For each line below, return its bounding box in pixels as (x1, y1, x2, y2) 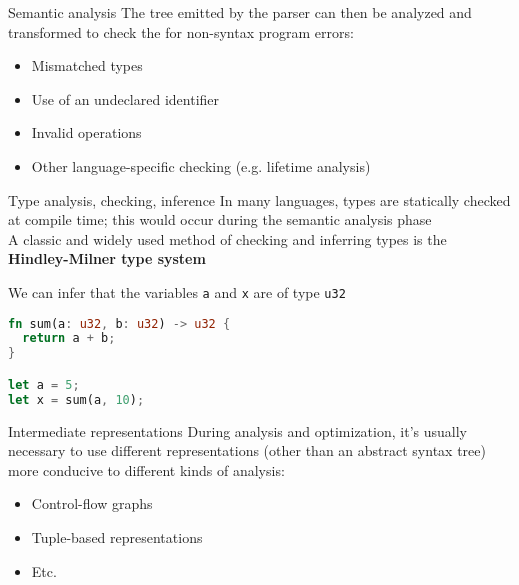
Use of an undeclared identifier (31, 88, 220, 109)
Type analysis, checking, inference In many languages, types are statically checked (8, 189, 511, 210)
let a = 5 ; (8, 377, 80, 392)
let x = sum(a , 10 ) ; (8, 392, 145, 407)
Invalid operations (31, 122, 142, 143)
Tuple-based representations (31, 527, 203, 547)
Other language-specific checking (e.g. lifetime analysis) (31, 155, 371, 176)
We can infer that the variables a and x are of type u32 (8, 281, 346, 302)
